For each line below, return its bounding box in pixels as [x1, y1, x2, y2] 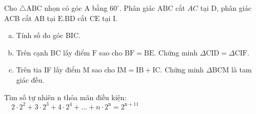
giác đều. [16, 74, 45, 85]
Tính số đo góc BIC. [16, 30, 81, 41]
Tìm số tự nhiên [4, 91, 55, 102]
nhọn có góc [44, 3, 82, 13]
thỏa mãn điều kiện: [63, 91, 127, 102]
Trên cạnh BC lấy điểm [16, 47, 90, 58]
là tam [231, 64, 252, 75]
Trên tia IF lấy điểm [16, 64, 81, 75]
